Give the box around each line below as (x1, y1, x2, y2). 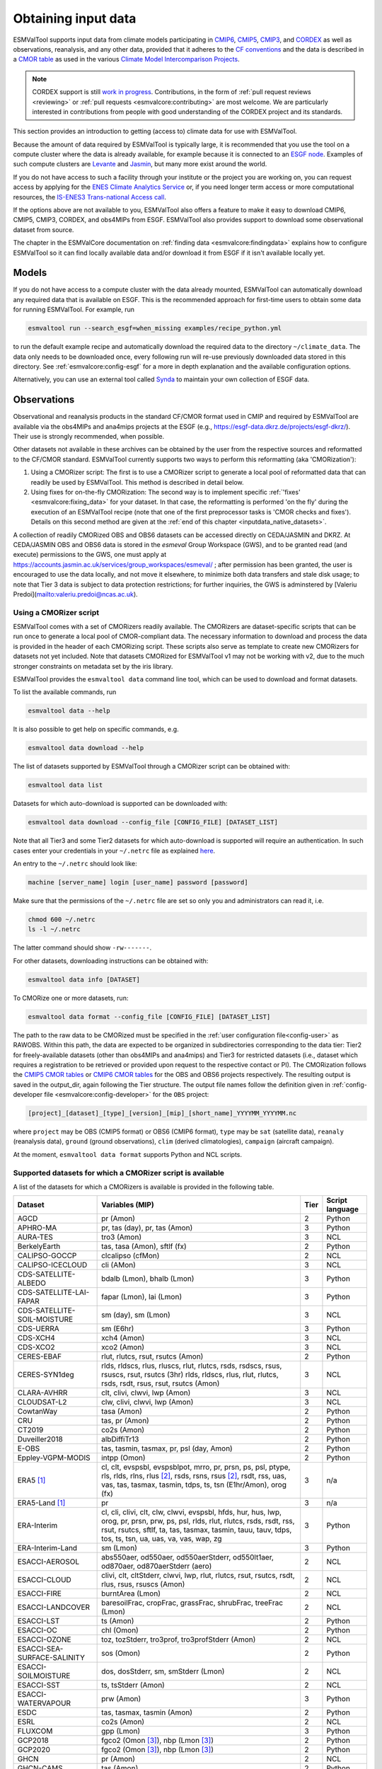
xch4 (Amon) (101, 1333, 145, 1343)
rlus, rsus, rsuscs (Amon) (101, 1579, 185, 1589)
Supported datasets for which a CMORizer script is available (13, 1168, 225, 1177)
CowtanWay (17, 1407, 58, 1417)
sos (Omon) (101, 1649, 141, 1659)
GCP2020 (17, 1745, 51, 1755)
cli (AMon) (101, 1260, 136, 1270)
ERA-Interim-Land (17, 1543, 78, 1553)
